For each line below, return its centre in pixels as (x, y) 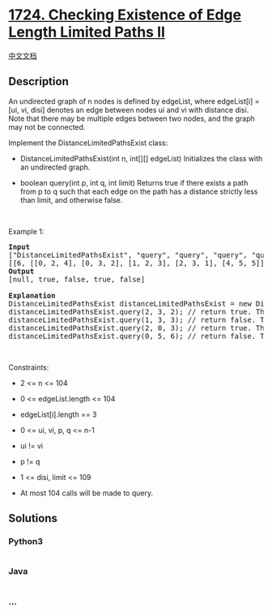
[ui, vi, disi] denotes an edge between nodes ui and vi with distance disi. (129, 109)
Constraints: (29, 367)
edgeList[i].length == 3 (58, 414)
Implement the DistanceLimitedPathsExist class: (88, 143)
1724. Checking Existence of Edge (125, 15)
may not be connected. (47, 126)
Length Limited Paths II (87, 32)
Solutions (33, 519)
